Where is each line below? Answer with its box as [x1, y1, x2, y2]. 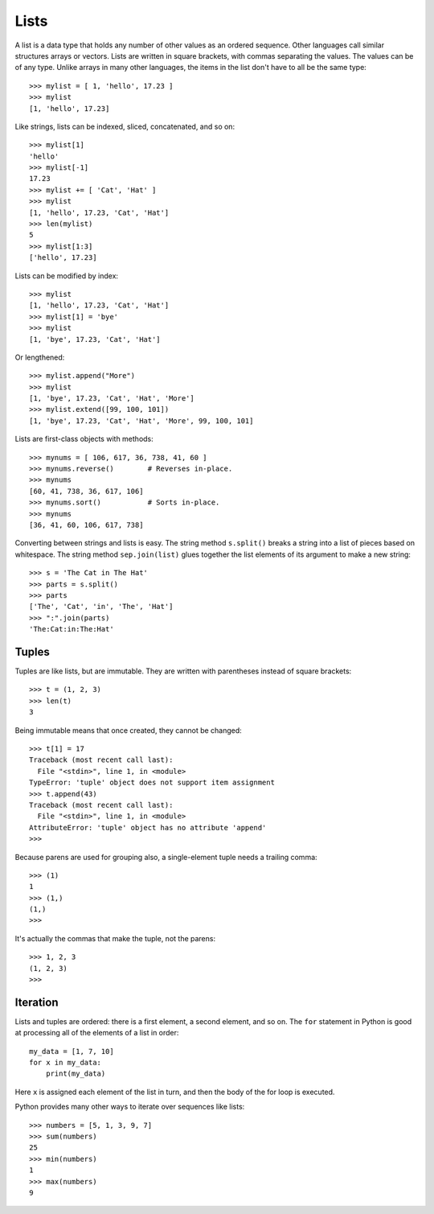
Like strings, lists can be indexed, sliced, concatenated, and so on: [14, 121, 235, 131]
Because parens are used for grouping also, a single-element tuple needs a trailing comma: [14, 852, 317, 862]
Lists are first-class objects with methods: [14, 434, 154, 444]
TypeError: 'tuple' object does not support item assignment [29, 778, 275, 788]
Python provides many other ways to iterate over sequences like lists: [14, 1102, 245, 1112]
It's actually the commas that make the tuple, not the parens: [14, 933, 216, 943]
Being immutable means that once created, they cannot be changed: [14, 725, 243, 735]
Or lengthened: [14, 352, 65, 362]
